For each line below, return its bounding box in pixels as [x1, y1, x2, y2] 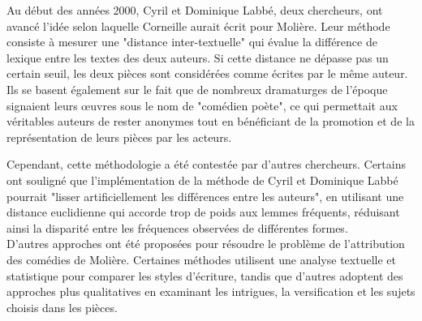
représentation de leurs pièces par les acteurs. [6, 128, 232, 145]
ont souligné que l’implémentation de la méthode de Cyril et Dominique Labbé [6, 171, 398, 188]
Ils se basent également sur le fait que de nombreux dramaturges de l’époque [6, 80, 388, 97]
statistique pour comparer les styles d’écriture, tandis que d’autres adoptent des [6, 267, 403, 284]
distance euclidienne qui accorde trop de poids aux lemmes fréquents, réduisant [6, 203, 400, 220]
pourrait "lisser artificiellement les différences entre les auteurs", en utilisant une [6, 187, 404, 204]
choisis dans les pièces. [6, 298, 118, 315]
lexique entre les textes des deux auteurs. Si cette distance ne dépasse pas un [6, 49, 389, 66]
